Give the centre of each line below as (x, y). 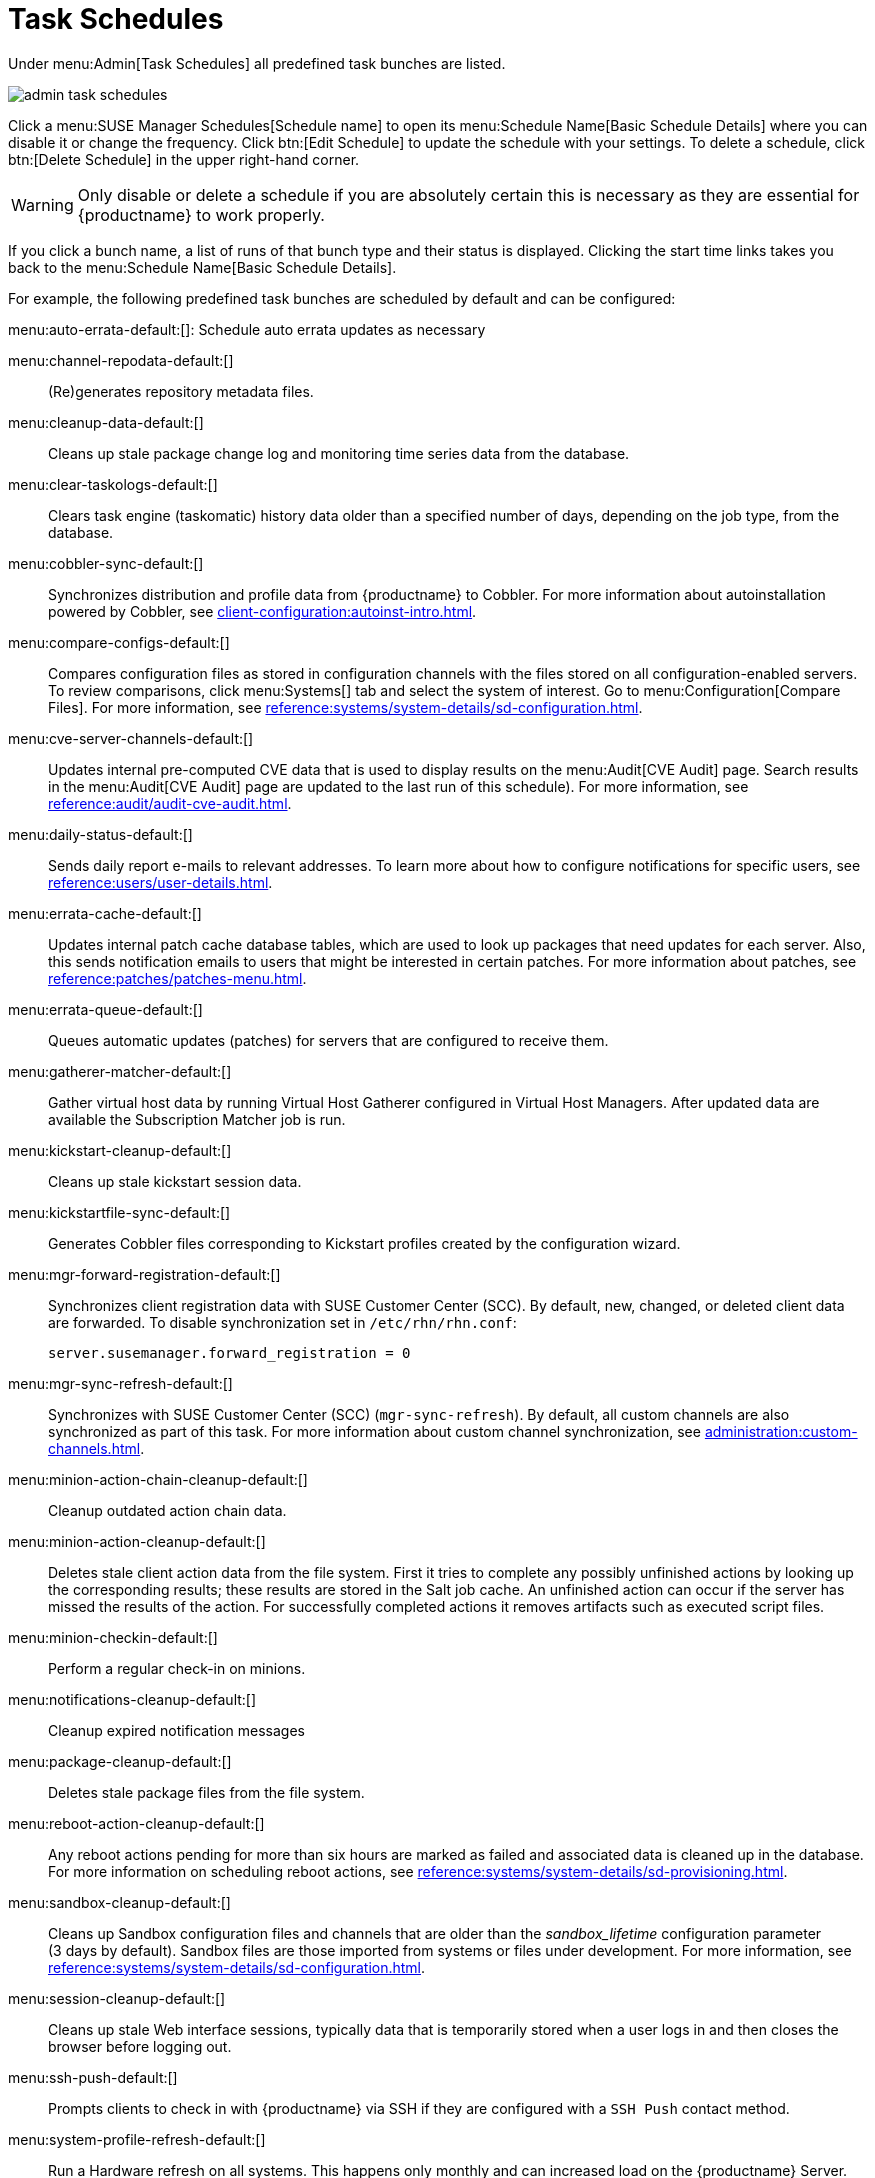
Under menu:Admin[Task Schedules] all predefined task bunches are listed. (257, 63)
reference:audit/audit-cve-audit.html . (170, 803)
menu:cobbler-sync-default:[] (106, 563)
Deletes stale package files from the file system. (206, 1792)
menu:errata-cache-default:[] (105, 913)
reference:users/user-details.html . (160, 882)
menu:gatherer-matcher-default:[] (120, 1071)
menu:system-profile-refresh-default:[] (137, 2139)
